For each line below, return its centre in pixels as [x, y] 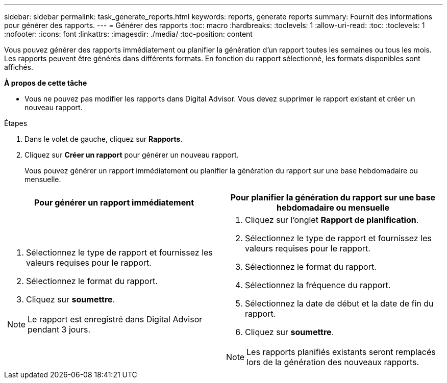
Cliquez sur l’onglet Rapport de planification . [332, 220]
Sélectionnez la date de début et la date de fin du [339, 303]
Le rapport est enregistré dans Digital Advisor [115, 319]
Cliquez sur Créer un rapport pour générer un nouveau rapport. [132, 155]
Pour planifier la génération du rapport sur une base [333, 197]
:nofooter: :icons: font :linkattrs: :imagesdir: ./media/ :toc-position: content [128, 34]
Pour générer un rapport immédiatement [114, 202]
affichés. [19, 67]
